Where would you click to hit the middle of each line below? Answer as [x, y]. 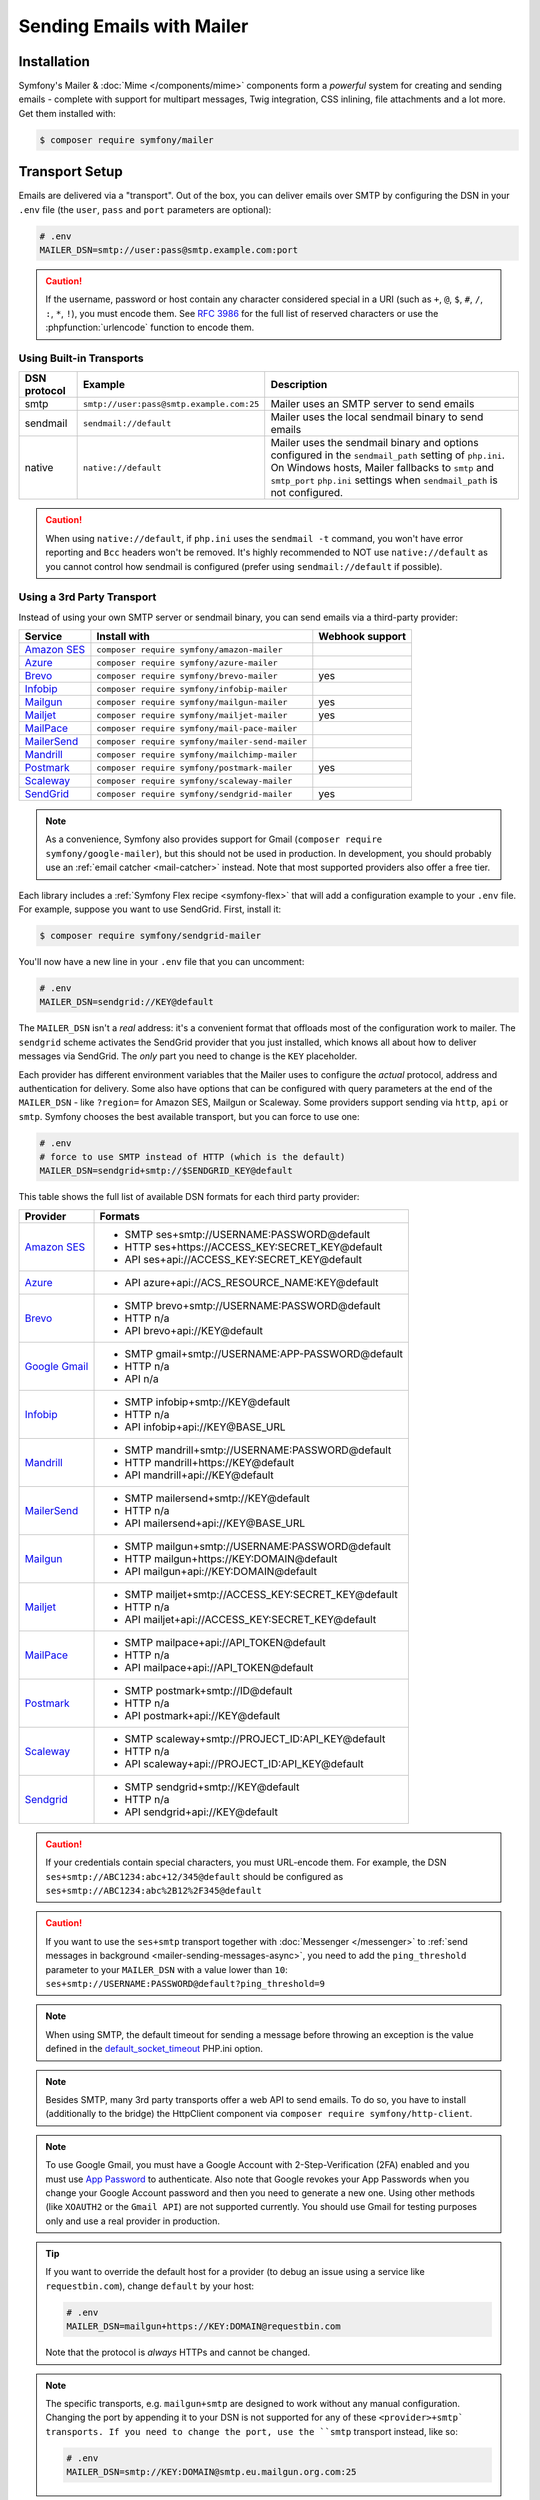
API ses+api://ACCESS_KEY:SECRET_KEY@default [243, 1259]
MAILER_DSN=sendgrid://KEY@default [126, 1002]
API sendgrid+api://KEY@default [201, 1812]
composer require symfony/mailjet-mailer [192, 715]
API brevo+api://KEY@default [194, 1330]
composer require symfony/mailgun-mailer [192, 701]
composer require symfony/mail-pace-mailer [197, 728]
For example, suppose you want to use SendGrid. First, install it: [150, 909]
